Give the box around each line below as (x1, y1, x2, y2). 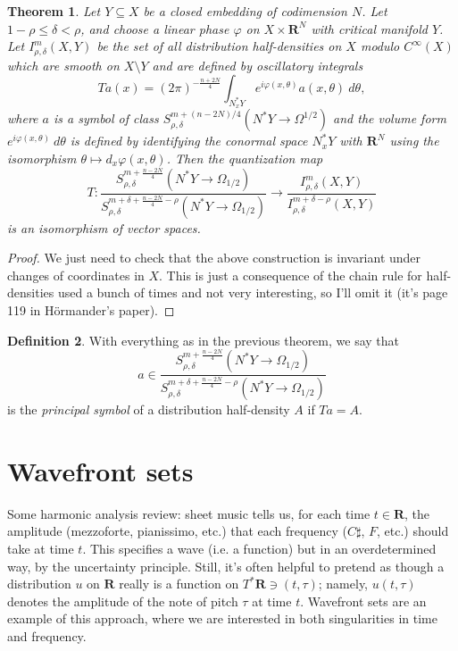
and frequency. (7, 627, 87, 645)
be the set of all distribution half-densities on (96, 37, 342, 55)
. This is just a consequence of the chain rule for (159, 265, 422, 284)
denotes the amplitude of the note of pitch (7, 591, 238, 610)
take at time (7, 539, 74, 558)
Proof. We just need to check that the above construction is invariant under (7, 248, 421, 267)
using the (389, 131, 439, 150)
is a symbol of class (53, 109, 159, 128)
